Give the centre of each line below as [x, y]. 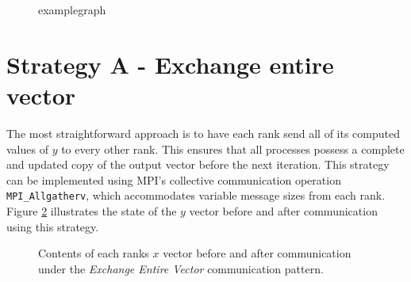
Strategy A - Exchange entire [170, 64]
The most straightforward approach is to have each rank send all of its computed [204, 133]
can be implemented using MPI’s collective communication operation [174, 179]
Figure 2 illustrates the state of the [92, 210]
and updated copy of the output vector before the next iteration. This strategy [198, 164]
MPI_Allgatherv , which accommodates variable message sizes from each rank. [196, 195]
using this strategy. [53, 226]
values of [27, 149]
